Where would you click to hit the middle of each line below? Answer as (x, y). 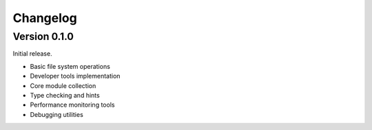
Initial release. (32, 54)
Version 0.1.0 (43, 36)
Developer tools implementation (75, 76)
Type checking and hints (65, 95)
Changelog (45, 18)
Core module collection (63, 85)
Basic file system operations (70, 66)
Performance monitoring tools (72, 105)
